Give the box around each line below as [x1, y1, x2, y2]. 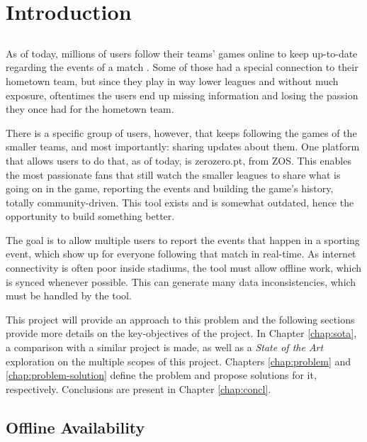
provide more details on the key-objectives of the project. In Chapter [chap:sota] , [6, 326, 357, 341]
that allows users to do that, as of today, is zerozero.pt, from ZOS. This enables [6, 153, 351, 167]
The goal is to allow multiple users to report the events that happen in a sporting [6, 232, 360, 247]
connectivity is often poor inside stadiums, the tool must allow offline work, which [6, 260, 362, 275]
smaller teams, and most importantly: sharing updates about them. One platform [6, 139, 360, 154]
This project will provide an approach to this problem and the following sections [6, 311, 355, 326]
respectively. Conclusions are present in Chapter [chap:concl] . [6, 381, 271, 396]
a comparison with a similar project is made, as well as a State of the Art [6, 340, 324, 355]
